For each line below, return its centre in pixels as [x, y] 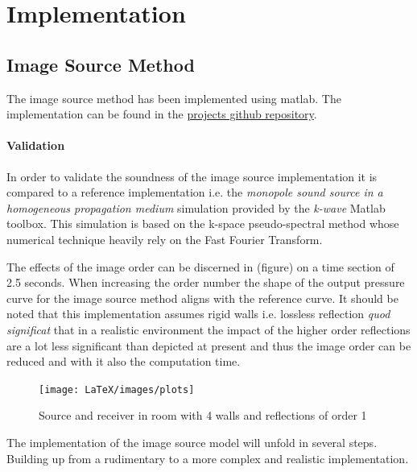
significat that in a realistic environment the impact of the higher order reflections [208, 329]
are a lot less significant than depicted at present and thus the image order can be [209, 345]
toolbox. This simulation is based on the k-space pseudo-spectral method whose [203, 224]
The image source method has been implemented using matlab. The [174, 98]
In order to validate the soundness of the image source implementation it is [192, 176]
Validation [36, 145]
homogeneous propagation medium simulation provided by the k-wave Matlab [196, 207]
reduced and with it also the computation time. [124, 361]
